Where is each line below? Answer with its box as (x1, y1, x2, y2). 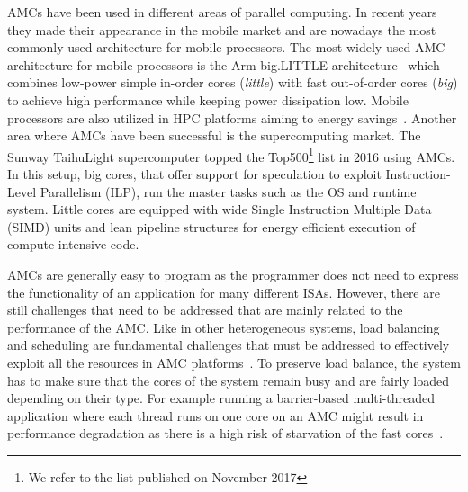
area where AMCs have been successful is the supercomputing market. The (7, 126, 421, 145)
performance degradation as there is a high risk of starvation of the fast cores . (7, 424, 444, 443)
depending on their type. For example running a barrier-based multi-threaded (7, 389, 436, 407)
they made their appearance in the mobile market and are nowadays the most (7, 20, 436, 39)
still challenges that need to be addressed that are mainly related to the (7, 300, 403, 319)
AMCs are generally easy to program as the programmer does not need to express (7, 264, 459, 283)
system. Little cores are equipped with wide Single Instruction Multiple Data (7, 200, 432, 219)
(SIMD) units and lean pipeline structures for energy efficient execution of (7, 217, 416, 236)
